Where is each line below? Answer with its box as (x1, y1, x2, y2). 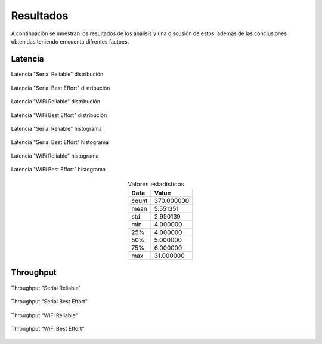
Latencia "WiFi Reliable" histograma (11, 152, 99, 159)
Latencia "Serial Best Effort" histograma (11, 139, 109, 146)
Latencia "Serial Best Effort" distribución (11, 84, 110, 91)
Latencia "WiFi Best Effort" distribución (11, 111, 107, 119)
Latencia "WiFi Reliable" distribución (11, 98, 101, 105)
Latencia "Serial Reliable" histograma (11, 125, 103, 132)
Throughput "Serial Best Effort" (11, 298, 88, 305)
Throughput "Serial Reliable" (11, 284, 81, 291)
